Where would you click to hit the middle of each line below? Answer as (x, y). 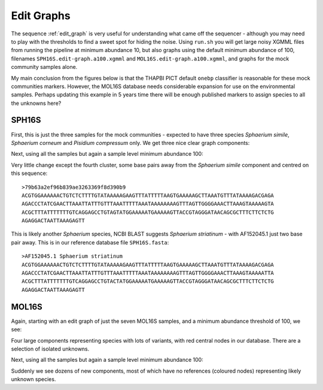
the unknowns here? (36, 103)
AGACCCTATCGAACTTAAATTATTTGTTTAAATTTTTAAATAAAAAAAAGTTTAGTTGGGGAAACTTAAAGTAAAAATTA (148, 273)
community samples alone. (44, 67)
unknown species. (33, 379)
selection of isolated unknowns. (50, 349)
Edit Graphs (41, 16)
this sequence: (29, 173)
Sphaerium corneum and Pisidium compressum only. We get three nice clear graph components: (130, 143)
